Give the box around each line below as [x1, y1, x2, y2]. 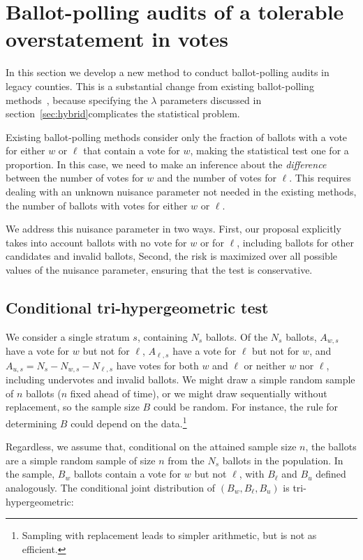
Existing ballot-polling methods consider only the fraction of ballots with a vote [6, 129, 348, 144]
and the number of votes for [157, 170, 276, 185]
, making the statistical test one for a [190, 143, 349, 158]
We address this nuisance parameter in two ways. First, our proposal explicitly [6, 221, 341, 236]
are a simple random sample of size [6, 452, 156, 467]
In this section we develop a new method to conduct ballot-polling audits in [6, 65, 329, 80]
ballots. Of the [205, 329, 268, 344]
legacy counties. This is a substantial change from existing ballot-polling [6, 78, 314, 93]
